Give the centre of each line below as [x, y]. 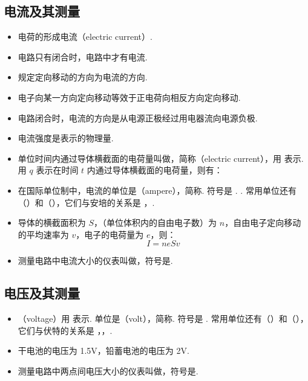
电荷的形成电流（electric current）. [85, 37]
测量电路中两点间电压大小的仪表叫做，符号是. [108, 370]
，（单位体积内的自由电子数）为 [156, 223]
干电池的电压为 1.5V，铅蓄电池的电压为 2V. [103, 351]
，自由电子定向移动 [263, 223]
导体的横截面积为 [52, 223]
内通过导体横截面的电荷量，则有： [155, 170]
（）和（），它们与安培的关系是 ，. [86, 202]
